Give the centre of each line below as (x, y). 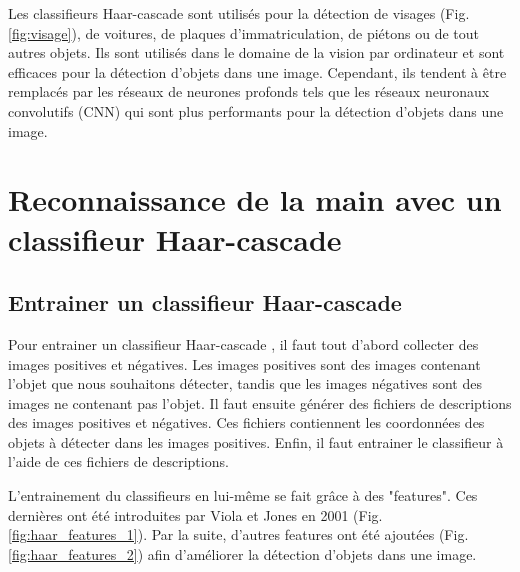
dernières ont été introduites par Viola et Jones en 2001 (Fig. (195, 514)
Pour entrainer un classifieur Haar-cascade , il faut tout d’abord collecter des (243, 343)
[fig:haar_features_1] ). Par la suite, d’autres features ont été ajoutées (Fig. (238, 534)
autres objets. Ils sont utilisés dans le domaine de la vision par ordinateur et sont (256, 52)
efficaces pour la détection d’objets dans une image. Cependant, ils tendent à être (257, 71)
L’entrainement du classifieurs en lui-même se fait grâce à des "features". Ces (243, 495)
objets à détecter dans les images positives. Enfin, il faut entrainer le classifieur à (256, 441)
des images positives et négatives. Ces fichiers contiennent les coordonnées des (246, 422)
